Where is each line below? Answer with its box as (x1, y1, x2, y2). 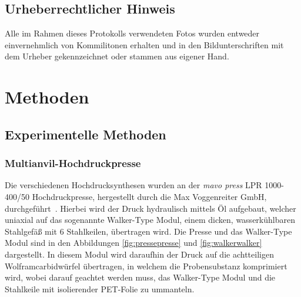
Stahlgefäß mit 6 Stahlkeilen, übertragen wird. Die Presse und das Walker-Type (5, 225, 292, 237)
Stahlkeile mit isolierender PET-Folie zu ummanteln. (5, 282, 195, 295)
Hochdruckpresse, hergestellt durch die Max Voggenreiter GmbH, (32, 190, 267, 202)
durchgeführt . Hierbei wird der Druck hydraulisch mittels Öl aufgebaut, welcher (5, 202, 296, 214)
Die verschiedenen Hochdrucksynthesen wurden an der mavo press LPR (5, 179, 262, 191)
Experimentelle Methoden (5, 125, 166, 143)
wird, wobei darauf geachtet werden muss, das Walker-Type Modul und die (5, 271, 276, 283)
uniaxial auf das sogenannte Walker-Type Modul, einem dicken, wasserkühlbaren (5, 213, 295, 226)
